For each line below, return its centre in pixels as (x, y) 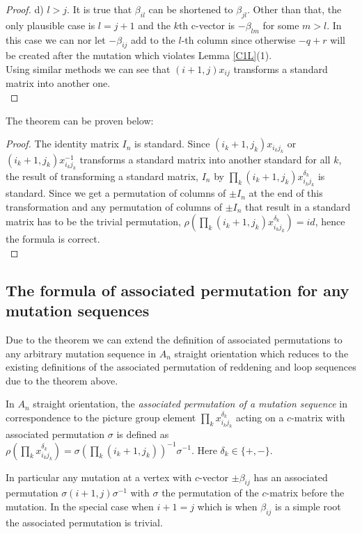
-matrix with (318, 418)
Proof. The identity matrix (62, 144)
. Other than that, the (294, 9)
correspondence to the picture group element (101, 418)
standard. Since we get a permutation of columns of (116, 193)
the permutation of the (210, 493)
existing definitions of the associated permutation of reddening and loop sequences (181, 367)
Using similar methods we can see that (88, 68)
